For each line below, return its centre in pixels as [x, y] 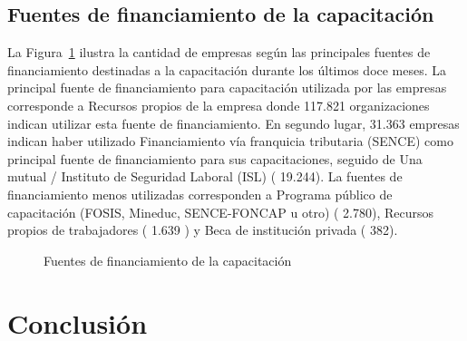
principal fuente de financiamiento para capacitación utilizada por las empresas [227, 88]
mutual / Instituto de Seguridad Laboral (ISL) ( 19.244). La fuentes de [205, 176]
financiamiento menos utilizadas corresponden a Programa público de [200, 194]
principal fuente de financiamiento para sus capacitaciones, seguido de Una [215, 158]
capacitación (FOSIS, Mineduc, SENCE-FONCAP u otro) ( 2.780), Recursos [221, 212]
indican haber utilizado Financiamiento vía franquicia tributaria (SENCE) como [230, 141]
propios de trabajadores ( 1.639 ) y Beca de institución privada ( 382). [203, 230]
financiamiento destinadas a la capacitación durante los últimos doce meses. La [227, 69]
